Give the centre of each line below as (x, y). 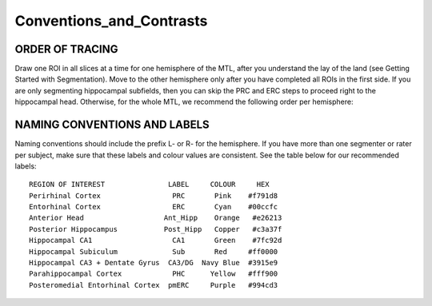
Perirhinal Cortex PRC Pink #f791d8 (154, 195)
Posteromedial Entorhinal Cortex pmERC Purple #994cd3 (154, 285)
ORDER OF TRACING (66, 49)
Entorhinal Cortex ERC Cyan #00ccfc (154, 207)
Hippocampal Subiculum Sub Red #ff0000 (154, 251)
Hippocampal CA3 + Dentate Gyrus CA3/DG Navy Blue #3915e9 (154, 263)
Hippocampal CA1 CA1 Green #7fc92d (156, 240)
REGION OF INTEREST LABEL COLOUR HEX (149, 185)
